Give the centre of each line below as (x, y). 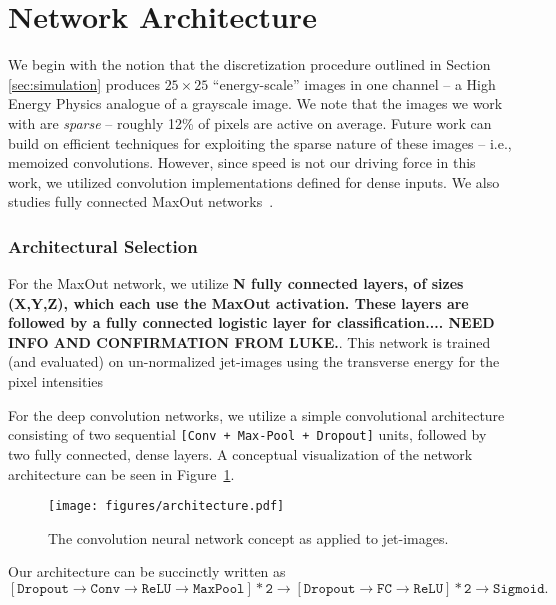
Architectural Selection (103, 245)
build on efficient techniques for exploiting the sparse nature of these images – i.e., (260, 142)
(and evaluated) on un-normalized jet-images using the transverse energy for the (254, 361)
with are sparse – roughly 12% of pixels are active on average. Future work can (250, 122)
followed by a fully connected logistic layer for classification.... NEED (251, 322)
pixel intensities (56, 381)
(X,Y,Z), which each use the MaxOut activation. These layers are (238, 302)
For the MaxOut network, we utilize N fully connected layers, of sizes (236, 283)
